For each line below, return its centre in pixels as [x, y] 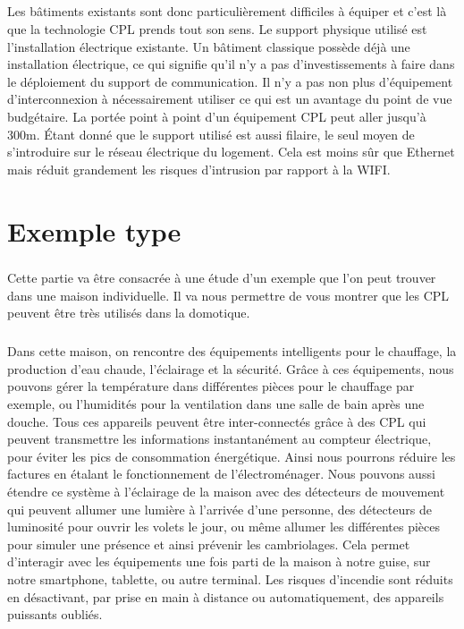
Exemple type [94, 230]
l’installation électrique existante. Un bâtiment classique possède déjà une [209, 46]
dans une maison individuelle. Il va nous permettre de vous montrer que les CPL [228, 295]
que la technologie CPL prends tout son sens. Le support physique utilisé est [217, 28]
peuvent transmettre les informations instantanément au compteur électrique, [219, 439]
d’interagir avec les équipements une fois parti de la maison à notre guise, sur [219, 561]
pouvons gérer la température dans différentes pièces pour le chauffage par [211, 386]
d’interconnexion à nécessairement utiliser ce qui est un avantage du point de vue [230, 99]
